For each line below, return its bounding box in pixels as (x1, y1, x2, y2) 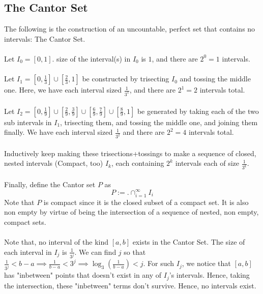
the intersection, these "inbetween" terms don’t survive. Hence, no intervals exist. (4, 280, 256, 290)
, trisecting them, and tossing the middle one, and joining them (60, 116, 258, 127)
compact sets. (4, 216, 46, 227)
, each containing (111, 158, 164, 168)
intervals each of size (175, 158, 240, 168)
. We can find (74, 246, 116, 257)
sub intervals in (4, 116, 52, 127)
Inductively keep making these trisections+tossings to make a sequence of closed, (4, 148, 256, 158)
